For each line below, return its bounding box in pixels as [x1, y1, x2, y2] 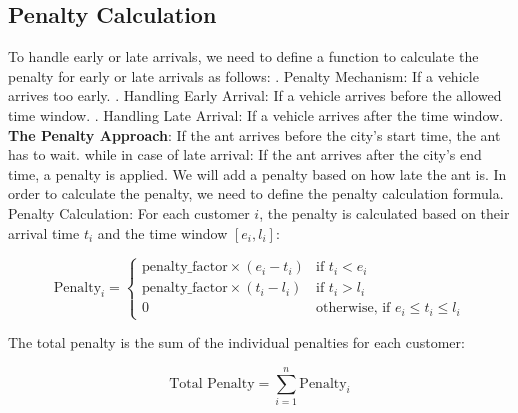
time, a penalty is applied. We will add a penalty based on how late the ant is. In [8, 163, 507, 184]
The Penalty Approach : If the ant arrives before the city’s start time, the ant [8, 124, 501, 145]
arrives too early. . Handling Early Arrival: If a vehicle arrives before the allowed [8, 85, 502, 106]
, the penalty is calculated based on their [259, 202, 510, 223]
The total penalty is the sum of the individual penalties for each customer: [8, 332, 465, 353]
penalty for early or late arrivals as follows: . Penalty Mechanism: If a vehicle [8, 65, 479, 86]
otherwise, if [315, 301, 391, 316]
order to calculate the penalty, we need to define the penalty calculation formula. [8, 183, 504, 204]
